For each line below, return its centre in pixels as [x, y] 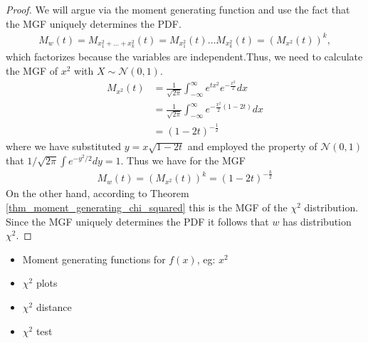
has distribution [317, 221]
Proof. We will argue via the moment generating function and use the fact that [178, 9]
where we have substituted [63, 146]
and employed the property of [252, 146]
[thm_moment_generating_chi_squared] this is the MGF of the [147, 207]
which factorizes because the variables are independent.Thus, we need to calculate [184, 57]
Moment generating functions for [94, 259]
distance [54, 307]
